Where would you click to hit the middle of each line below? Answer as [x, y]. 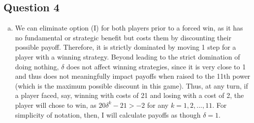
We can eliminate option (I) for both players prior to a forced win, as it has [129, 28]
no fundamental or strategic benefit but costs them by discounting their [123, 37]
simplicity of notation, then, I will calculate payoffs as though [108, 114]
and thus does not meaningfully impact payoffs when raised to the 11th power [133, 76]
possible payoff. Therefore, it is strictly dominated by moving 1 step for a [126, 47]
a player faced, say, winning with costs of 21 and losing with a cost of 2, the [129, 95]
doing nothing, [37, 66]
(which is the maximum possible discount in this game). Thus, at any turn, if [131, 85]
